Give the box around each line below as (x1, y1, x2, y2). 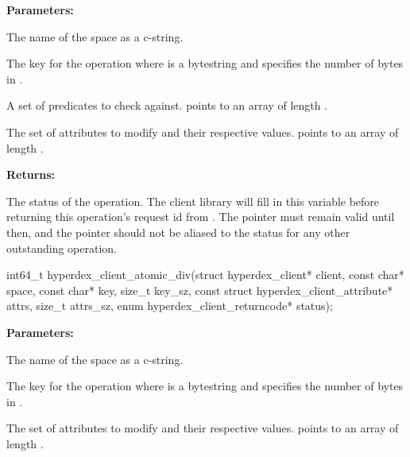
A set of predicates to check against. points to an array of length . (6, 97, 328, 114)
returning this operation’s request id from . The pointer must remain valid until (6, 208, 395, 225)
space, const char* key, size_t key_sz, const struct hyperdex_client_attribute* (6, 281, 393, 298)
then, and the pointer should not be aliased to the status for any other (6, 223, 350, 240)
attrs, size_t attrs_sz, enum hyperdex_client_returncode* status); (6, 297, 333, 314)
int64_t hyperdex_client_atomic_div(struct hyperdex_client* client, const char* (6, 266, 404, 283)
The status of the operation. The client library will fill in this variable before (6, 192, 380, 209)
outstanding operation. (6, 239, 117, 256)
